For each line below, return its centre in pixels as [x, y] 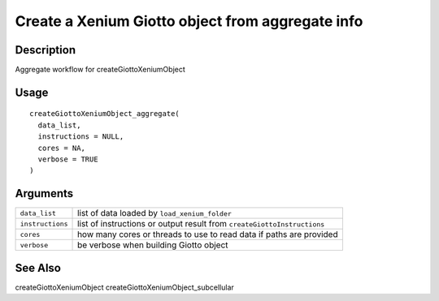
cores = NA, [61, 148]
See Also [38, 268]
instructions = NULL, [81, 137]
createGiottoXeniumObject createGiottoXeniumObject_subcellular [125, 287]
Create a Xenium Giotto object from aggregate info [189, 21]
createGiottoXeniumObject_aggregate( [105, 114]
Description [46, 50]
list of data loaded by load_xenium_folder [154, 213]
